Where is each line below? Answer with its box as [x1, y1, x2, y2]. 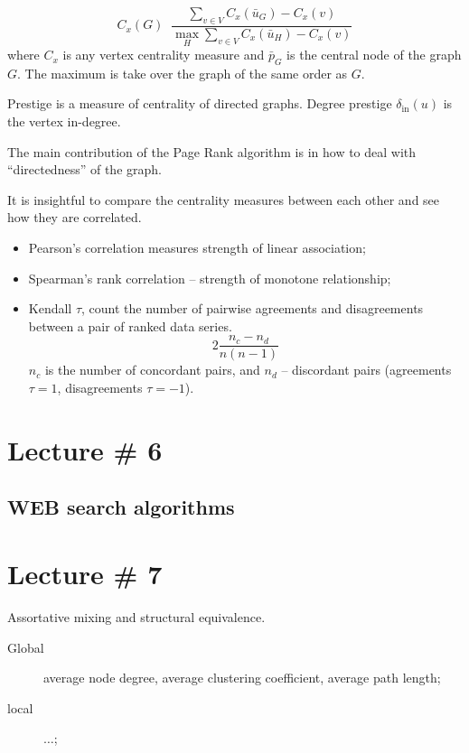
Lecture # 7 [7, 554, 163, 591]
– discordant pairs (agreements [281, 360, 452, 379]
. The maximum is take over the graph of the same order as [17, 63, 348, 82]
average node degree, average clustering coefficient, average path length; [43, 668, 441, 687]
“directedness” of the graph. [7, 160, 162, 179]
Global [7, 637, 44, 656]
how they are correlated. [7, 208, 142, 227]
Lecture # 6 [7, 431, 163, 468]
